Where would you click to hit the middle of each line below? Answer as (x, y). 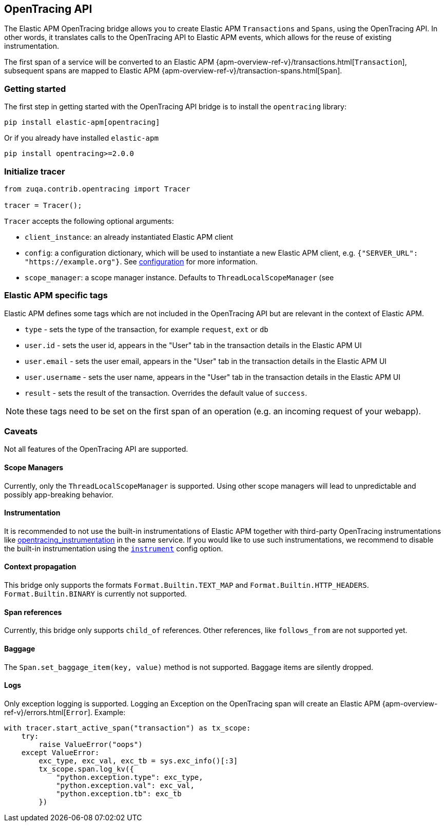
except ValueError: (60, 752)
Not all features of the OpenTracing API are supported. (96, 449)
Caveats (21, 431)
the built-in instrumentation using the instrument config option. (114, 548)
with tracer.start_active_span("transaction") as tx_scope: (128, 728)
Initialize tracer (35, 171)
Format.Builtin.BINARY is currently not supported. (95, 594)
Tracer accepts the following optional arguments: (89, 221)
